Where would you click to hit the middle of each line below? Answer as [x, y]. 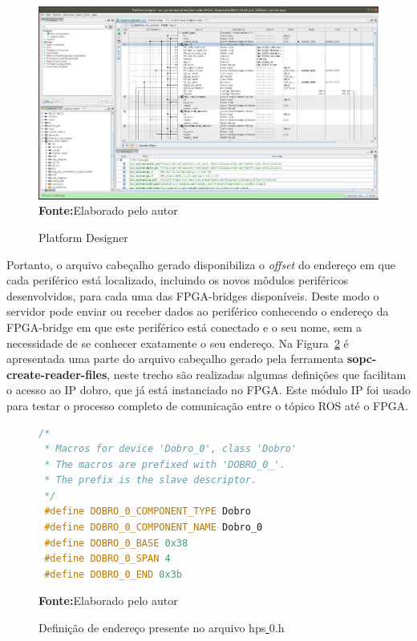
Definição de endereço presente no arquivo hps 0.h [162, 628]
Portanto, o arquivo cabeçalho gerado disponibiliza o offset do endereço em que [201, 264]
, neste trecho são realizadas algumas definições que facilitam [257, 374]
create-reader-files [57, 374]
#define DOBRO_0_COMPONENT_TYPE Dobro [148, 512]
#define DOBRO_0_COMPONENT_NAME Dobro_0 [154, 528]
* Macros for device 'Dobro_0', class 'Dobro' [171, 449]
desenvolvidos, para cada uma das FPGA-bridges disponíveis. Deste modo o [193, 295]
